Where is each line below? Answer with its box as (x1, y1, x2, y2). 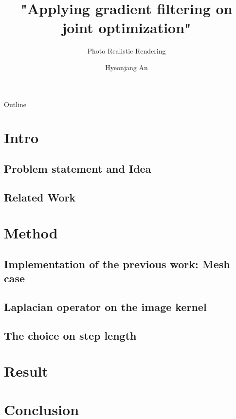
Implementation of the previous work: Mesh (4, 256, 230, 271)
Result (4, 361, 48, 381)
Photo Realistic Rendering (87, 46, 166, 56)
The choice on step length (4, 328, 137, 343)
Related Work (4, 189, 76, 204)
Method (4, 223, 58, 243)
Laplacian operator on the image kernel (4, 299, 207, 314)
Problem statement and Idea (4, 161, 151, 176)
